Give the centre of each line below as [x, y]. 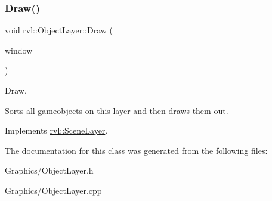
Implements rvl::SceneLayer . [56, 130]
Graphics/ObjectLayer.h [49, 170]
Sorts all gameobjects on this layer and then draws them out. [117, 110]
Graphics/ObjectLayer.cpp [53, 190]
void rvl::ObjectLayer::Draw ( [59, 30]
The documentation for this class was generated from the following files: [136, 150]
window [19, 50]
